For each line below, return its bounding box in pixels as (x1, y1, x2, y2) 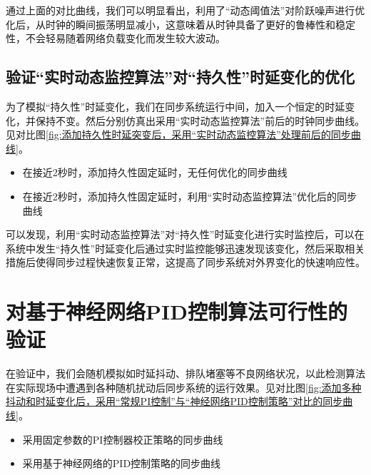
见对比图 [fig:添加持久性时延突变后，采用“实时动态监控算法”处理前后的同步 (6, 127, 351, 142)
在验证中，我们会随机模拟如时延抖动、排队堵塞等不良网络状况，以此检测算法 (6, 366, 365, 381)
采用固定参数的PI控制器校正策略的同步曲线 (22, 431, 223, 446)
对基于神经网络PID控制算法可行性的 (6, 297, 347, 326)
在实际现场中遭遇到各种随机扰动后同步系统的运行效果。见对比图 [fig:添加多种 (6, 379, 362, 394)
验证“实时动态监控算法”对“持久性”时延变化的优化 (6, 66, 355, 88)
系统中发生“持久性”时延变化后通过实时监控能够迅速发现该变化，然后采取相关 (6, 240, 365, 255)
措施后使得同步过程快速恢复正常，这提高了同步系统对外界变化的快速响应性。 (6, 255, 365, 270)
